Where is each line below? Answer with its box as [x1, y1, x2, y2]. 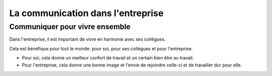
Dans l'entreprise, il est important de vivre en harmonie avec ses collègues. [9, 36, 166, 42]
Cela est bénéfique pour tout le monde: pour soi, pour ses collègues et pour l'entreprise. [9, 45, 193, 51]
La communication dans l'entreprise [9, 8, 164, 19]
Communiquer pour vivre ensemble [9, 22, 131, 31]
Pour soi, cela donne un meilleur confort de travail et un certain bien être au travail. [22, 55, 194, 61]
